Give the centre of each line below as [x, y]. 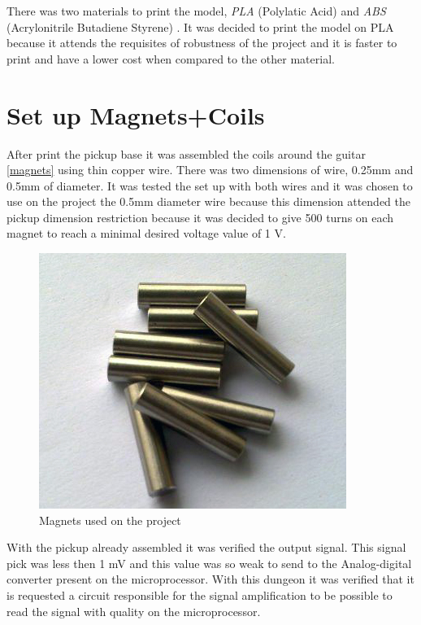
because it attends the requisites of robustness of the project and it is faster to [202, 43]
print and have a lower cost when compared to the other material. [171, 58]
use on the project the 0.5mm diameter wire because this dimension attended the [208, 201]
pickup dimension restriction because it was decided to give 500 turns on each [200, 217]
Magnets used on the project [110, 520]
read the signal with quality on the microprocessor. [134, 611]
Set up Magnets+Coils [136, 114]
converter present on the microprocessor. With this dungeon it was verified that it [210, 579]
